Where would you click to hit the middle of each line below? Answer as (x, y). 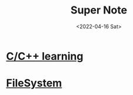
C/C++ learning (45, 56)
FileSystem (34, 83)
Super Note (99, 10)
